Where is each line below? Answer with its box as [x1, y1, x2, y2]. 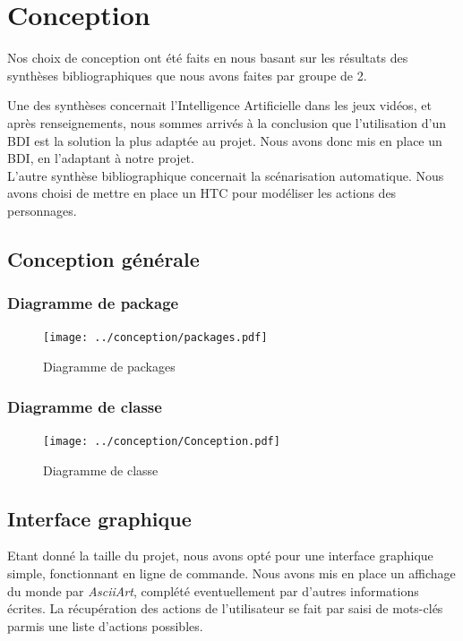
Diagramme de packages [43, 357, 176, 376]
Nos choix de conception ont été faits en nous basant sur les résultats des [7, 48, 408, 67]
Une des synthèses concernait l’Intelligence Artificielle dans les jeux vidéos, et [7, 96, 432, 115]
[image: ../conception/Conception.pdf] [43, 434, 280, 448]
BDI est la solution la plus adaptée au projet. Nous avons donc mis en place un [7, 131, 442, 150]
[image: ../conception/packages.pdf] [43, 331, 268, 345]
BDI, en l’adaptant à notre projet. [7, 149, 194, 167]
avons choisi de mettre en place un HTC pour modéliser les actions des [7, 184, 397, 202]
